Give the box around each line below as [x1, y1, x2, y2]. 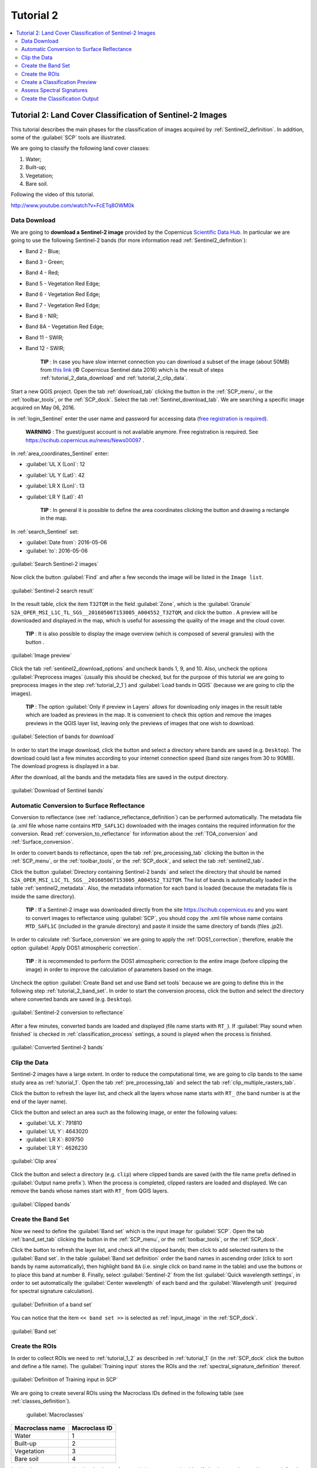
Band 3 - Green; [25, 258, 65, 265]
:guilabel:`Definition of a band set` [11, 1301, 93, 1308]
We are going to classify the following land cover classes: [11, 144, 150, 152]
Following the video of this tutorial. [11, 191, 95, 198]
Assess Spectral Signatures [21, 87, 88, 94]
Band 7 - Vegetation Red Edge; [25, 301, 100, 308]
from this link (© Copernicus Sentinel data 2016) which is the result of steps [40, 366, 224, 373]
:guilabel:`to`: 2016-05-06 [25, 547, 88, 554]
